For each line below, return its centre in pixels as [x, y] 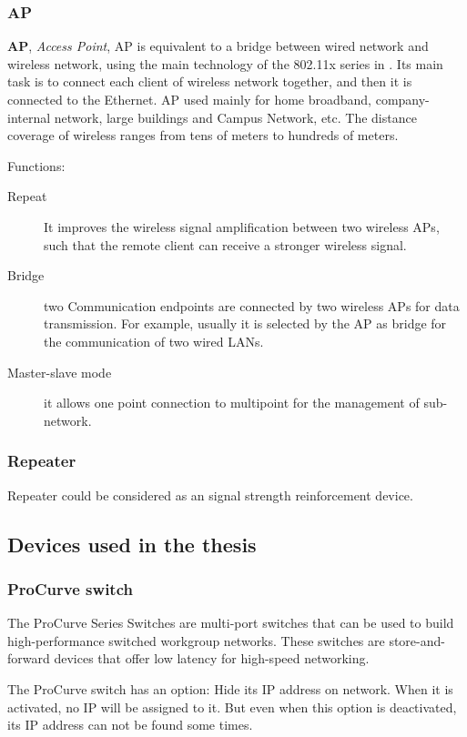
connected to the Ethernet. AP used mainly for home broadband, [190, 99]
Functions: [36, 165]
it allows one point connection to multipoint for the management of [232, 403]
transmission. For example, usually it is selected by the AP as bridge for [245, 323]
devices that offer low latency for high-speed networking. [212, 658]
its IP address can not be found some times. [130, 725]
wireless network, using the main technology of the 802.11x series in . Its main [225, 63]
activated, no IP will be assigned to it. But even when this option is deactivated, [232, 707]
